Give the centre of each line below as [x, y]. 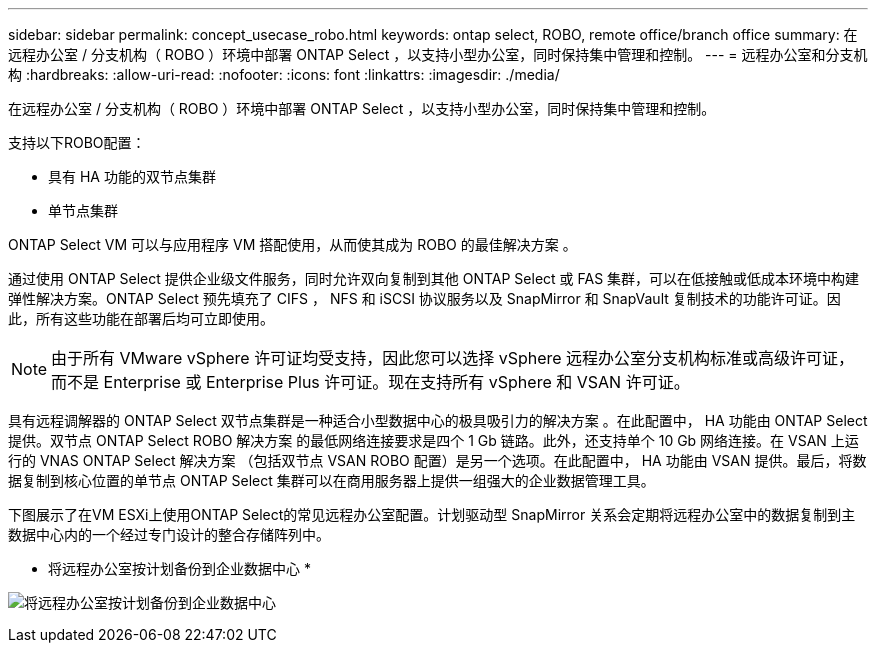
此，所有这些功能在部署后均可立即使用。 [141, 318]
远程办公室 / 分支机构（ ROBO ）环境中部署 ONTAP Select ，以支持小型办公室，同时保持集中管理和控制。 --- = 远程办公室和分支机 [438, 54]
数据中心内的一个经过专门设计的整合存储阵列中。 [169, 534]
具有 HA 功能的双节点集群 [132, 176]
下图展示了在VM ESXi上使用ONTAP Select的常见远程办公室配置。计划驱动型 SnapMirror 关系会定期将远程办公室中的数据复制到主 [432, 514]
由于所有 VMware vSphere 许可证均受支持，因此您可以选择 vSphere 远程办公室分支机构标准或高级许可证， [453, 358]
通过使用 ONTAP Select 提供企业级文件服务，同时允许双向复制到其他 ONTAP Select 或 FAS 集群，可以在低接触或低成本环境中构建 [434, 278]
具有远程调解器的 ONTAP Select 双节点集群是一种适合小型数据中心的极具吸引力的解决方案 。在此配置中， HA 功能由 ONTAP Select [438, 420]
